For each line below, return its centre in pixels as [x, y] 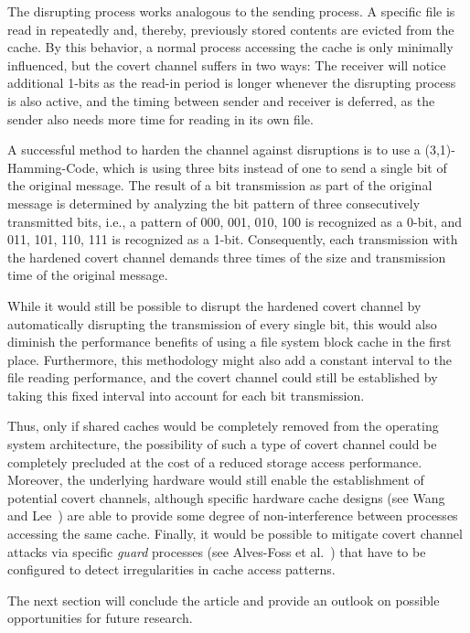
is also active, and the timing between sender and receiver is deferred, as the [221, 100]
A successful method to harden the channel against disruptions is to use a [214, 150]
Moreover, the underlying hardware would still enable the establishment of [216, 480]
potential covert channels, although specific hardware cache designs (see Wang [226, 497]
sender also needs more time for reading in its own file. [160, 118]
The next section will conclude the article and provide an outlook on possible [224, 600]
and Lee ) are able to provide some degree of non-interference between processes [233, 515]
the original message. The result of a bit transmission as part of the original [220, 185]
